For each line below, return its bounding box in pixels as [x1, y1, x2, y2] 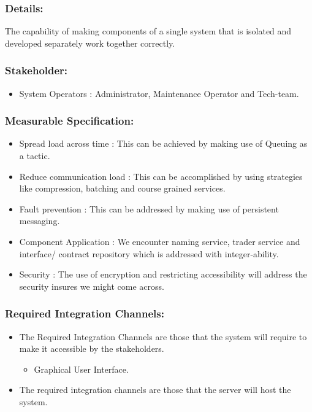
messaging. [19, 214, 60, 227]
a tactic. [19, 149, 50, 162]
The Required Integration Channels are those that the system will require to [19, 330, 307, 343]
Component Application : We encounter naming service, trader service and [19, 235, 300, 247]
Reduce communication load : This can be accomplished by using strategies [19, 169, 303, 182]
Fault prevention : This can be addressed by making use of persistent [19, 202, 279, 215]
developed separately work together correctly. [5, 36, 175, 49]
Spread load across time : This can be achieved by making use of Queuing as [19, 137, 308, 150]
